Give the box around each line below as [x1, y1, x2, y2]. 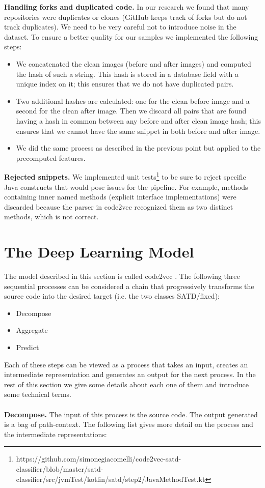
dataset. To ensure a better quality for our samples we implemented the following [4, 31, 258, 42]
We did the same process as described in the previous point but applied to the [16, 142, 261, 153]
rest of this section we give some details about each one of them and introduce [4, 379, 249, 389]
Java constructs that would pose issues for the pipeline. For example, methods [4, 181, 248, 192]
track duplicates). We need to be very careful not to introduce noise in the [4, 21, 236, 32]
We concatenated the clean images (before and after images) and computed [16, 58, 251, 69]
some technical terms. [4, 389, 71, 399]
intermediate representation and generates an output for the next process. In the [4, 369, 256, 380]
